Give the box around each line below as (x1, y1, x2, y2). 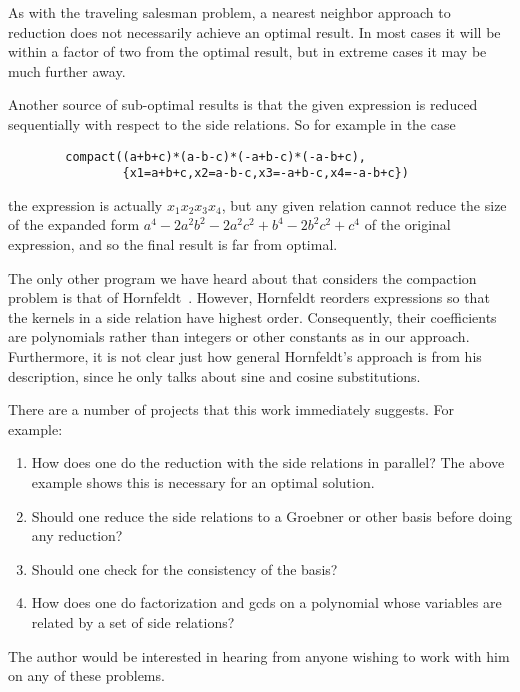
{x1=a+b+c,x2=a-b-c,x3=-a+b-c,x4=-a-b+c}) (122, 166, 409, 181)
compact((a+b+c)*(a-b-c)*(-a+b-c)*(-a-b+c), (65, 149, 366, 164)
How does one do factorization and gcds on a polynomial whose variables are (31, 592, 502, 613)
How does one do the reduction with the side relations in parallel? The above (31, 452, 505, 473)
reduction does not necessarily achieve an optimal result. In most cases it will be (8, 21, 501, 42)
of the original (364, 214, 451, 235)
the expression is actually (8, 194, 163, 215)
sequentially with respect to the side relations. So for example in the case (8, 113, 456, 134)
